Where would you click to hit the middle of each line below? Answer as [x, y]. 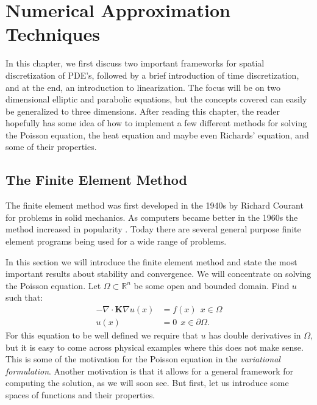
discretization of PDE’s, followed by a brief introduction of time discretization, [152, 75]
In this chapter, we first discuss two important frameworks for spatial [135, 63]
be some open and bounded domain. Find [212, 285]
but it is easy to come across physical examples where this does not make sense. [155, 347]
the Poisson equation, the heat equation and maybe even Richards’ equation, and [157, 134]
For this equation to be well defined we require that [102, 335]
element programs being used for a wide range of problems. [116, 241]
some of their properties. [51, 147]
